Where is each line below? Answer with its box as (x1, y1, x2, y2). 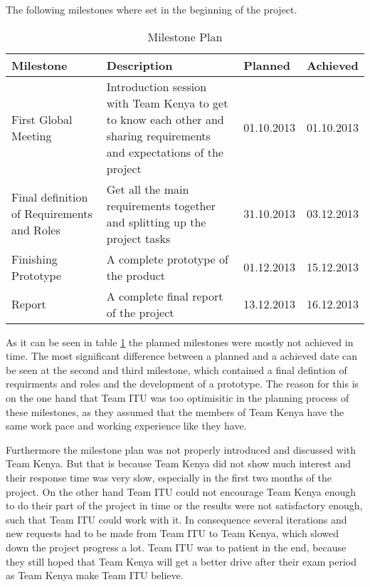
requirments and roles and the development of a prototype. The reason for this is (6, 376, 359, 391)
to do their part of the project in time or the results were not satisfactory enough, (6, 498, 363, 513)
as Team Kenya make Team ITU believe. (6, 568, 184, 583)
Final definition (11, 189, 88, 206)
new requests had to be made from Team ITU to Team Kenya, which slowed (6, 526, 339, 541)
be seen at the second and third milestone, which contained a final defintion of (6, 362, 347, 377)
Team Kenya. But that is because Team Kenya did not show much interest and (6, 456, 351, 471)
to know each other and (106, 110, 224, 128)
